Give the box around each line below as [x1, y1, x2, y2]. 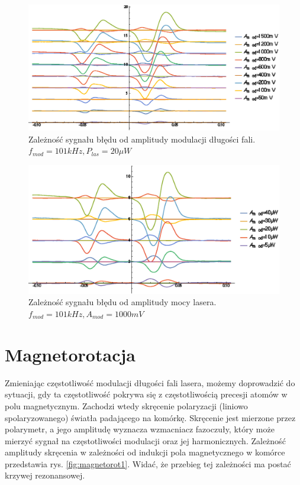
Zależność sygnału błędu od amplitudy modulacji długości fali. [28, 132, 256, 145]
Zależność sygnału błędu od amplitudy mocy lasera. [28, 296, 217, 308]
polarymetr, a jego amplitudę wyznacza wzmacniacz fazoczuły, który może [5, 423, 275, 435]
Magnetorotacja [5, 342, 136, 366]
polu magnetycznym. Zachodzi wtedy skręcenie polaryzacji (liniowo [5, 399, 248, 412]
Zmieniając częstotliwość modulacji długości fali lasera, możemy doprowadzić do [5, 376, 295, 389]
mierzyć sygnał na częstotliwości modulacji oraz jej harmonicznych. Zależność [5, 434, 286, 447]
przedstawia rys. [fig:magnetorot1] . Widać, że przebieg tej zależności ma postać [5, 457, 291, 470]
